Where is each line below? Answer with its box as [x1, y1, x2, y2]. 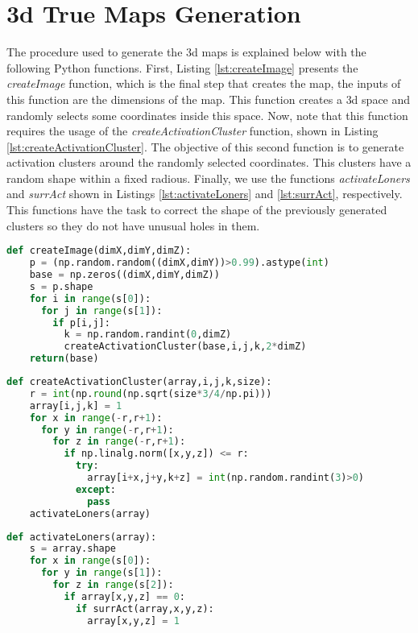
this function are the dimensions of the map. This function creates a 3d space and [6, 90, 411, 107]
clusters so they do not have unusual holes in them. [6, 217, 260, 234]
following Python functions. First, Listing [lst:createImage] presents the [6, 59, 358, 76]
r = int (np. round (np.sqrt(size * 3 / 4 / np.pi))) [29, 387, 272, 399]
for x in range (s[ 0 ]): [29, 555, 151, 567]
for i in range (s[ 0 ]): [29, 292, 151, 304]
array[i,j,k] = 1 [29, 399, 122, 412]
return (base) [29, 353, 99, 365]
